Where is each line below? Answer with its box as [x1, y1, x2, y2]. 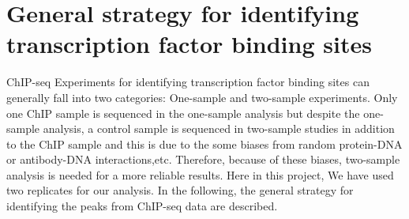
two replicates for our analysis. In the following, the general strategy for [6, 182, 354, 198]
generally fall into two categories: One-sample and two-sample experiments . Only [6, 89, 398, 105]
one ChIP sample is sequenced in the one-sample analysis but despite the [6, 104, 360, 121]
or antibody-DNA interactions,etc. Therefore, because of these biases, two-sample [6, 151, 400, 168]
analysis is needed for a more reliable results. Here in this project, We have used [6, 166, 394, 183]
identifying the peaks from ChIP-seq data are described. [6, 198, 278, 214]
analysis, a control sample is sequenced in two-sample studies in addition [43, 120, 395, 137]
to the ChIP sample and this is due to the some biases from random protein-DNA [6, 135, 403, 152]
